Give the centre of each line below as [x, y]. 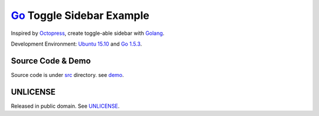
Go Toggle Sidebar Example [80, 15]
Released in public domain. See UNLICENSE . [65, 106]
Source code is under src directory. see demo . [67, 75]
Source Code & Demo [51, 61]
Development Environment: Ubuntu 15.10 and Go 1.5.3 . [77, 44]
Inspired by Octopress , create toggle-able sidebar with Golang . [88, 33]
